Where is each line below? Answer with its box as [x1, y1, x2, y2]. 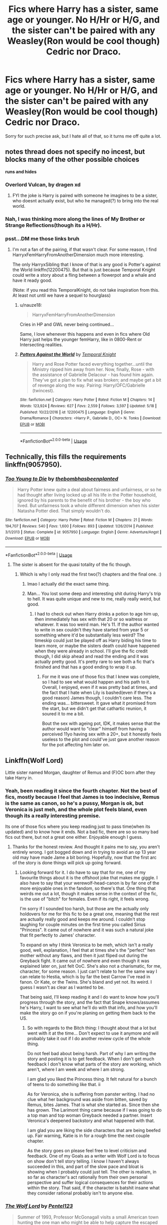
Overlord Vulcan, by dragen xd [5, 181, 81, 188]
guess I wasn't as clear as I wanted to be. [19, 984, 105, 990]
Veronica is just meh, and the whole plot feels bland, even [5, 806, 147, 813]
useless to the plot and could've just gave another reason [42, 736, 160, 742]
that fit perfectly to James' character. [19, 932, 96, 938]
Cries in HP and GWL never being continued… [19, 321, 114, 328]
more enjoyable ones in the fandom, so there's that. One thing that [19, 885, 156, 891]
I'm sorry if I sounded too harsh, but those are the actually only [19, 906, 149, 912]
